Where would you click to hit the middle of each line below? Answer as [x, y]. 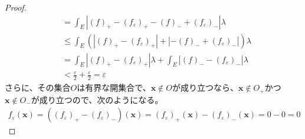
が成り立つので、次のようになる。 [97, 99]
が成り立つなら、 [206, 87]
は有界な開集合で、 [114, 87]
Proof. [16, 7]
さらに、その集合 [38, 87]
